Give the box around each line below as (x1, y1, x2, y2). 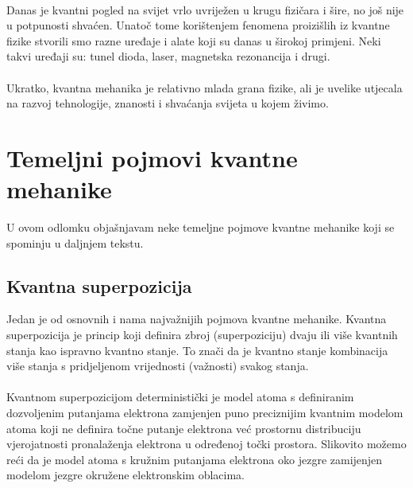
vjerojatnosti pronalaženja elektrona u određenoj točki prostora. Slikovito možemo (6, 435, 407, 452)
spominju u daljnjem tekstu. (6, 234, 144, 251)
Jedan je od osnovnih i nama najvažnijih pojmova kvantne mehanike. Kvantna (6, 310, 387, 327)
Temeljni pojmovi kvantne (6, 141, 298, 174)
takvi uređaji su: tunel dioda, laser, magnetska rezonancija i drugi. (6, 48, 330, 64)
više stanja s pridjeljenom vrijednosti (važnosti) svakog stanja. (6, 357, 309, 374)
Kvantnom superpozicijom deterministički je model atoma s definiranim (6, 388, 354, 405)
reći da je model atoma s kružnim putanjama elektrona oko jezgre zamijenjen (6, 451, 383, 467)
